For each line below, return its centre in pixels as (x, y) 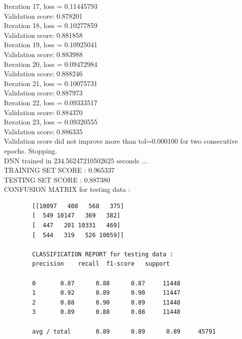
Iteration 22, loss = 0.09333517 (51, 102)
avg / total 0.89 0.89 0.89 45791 (124, 331)
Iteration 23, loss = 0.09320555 (51, 122)
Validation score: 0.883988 (43, 54)
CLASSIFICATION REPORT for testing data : (103, 254)
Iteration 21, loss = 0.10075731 (51, 83)
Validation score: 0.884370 (43, 112)
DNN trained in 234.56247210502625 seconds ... (76, 160)
